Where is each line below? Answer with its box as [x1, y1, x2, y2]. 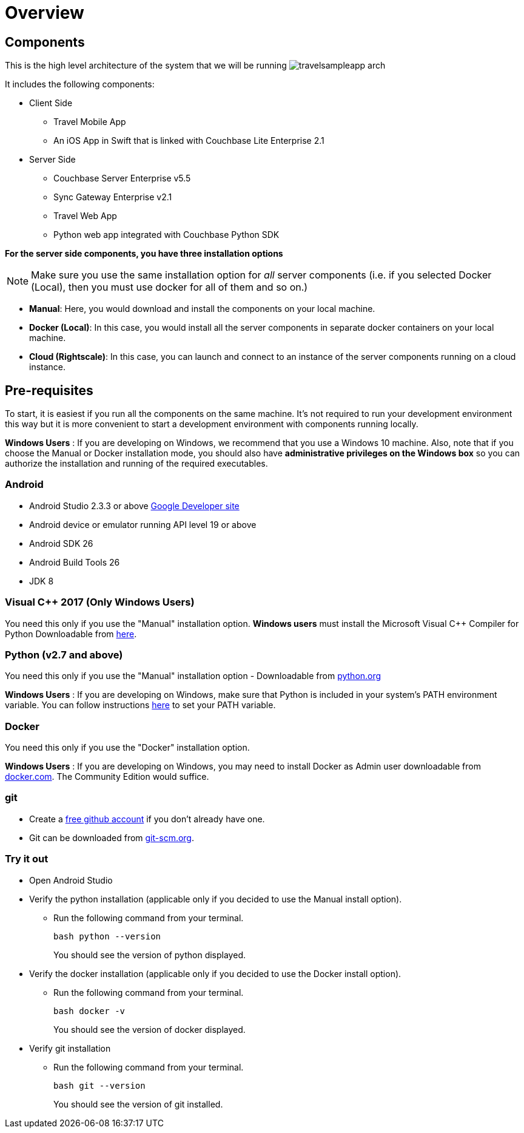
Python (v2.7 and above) [5, 648, 123, 661]
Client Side [29, 98, 73, 109]
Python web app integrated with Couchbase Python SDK [53, 229, 280, 240]
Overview [5, 2, 84, 23]
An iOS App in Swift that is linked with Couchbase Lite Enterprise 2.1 [53, 135, 324, 146]
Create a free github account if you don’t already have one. [29, 813, 265, 824]
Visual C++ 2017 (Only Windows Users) [5, 596, 195, 609]
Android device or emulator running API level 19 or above [29, 519, 257, 530]
